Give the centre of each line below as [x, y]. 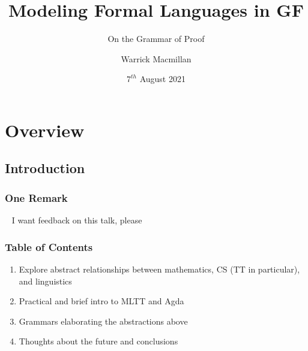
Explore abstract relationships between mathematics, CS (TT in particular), [159, 269]
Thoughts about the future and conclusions [98, 341]
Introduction [45, 168]
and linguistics [45, 281]
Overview [45, 130]
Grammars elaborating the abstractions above [103, 321]
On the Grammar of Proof [156, 39]
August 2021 [162, 79]
